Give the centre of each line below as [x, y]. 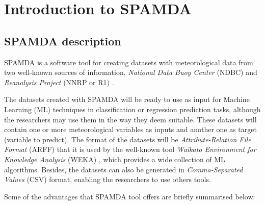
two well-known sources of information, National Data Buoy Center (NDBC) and [131, 72]
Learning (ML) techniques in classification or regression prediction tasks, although [132, 109]
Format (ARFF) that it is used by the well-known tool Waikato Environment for [130, 149]
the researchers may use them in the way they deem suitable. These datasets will [130, 119]
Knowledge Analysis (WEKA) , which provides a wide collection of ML [115, 159]
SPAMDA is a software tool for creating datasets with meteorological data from [129, 62]
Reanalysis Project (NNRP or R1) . [59, 82]
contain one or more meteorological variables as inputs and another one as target [130, 129]
